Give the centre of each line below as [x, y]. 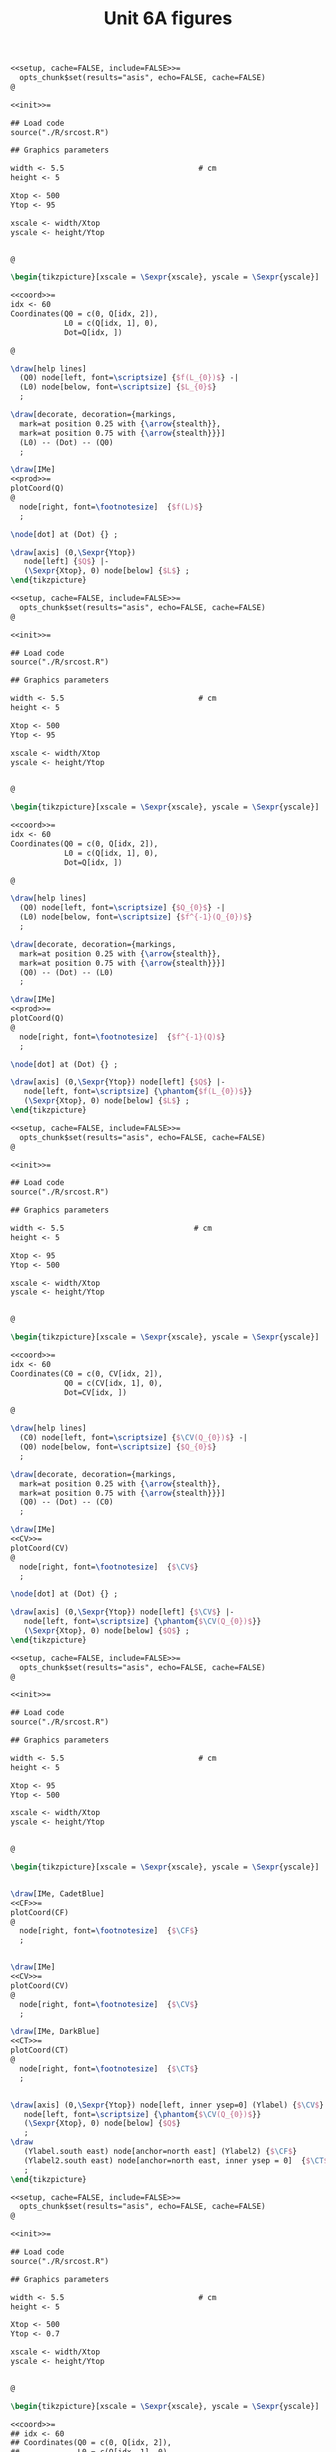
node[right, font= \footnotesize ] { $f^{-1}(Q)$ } [122, 1037]
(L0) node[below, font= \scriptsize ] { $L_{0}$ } [118, 387]
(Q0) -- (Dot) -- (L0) [66, 972]
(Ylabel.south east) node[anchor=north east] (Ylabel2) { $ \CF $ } [160, 2152]
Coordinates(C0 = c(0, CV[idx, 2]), [86, 1373]
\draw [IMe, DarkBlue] [55, 2032]
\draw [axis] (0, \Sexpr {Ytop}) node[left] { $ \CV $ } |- [122, 1612]
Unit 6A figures [168, 18]
